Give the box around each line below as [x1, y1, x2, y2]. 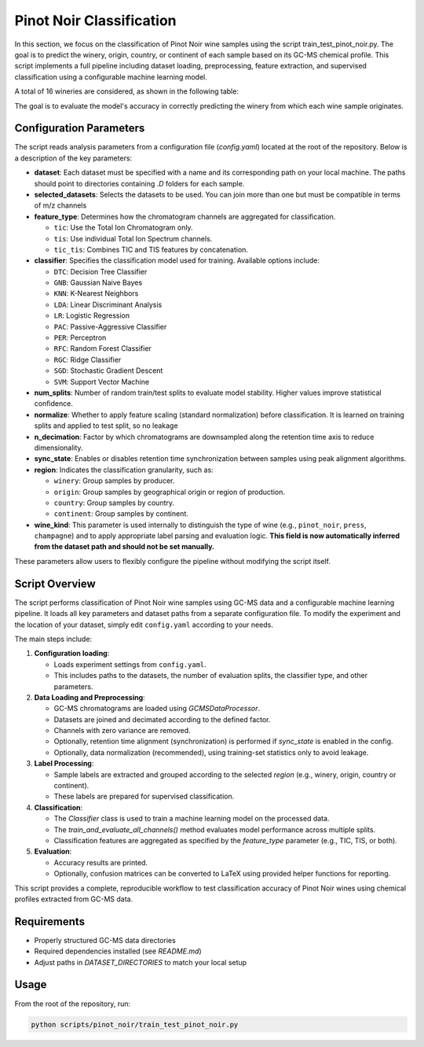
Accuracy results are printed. [53, 857, 148, 867]
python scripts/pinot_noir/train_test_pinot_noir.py [31, 1019, 239, 1029]
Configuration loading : [34, 649, 110, 658]
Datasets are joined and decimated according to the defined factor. [53, 714, 271, 724]
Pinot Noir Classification [14, 12, 177, 29]
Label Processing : [34, 759, 94, 769]
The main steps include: [14, 634, 93, 643]
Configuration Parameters [14, 122, 145, 135]
